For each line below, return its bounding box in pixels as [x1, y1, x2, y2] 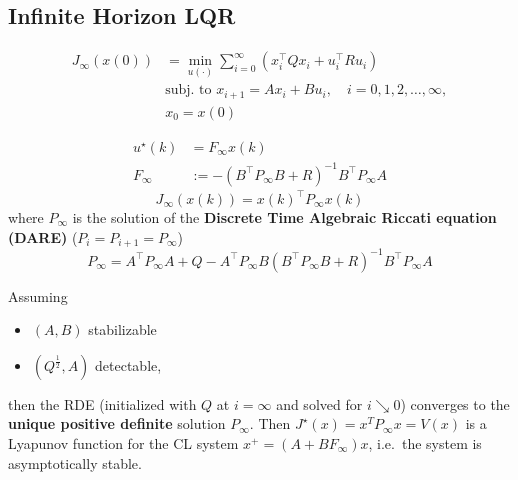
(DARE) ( [8, 226, 78, 247]
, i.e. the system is [368, 432, 482, 453]
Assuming [8, 285, 68, 306]
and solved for [276, 393, 363, 414]
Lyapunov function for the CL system [8, 432, 239, 453]
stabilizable [88, 319, 157, 340]
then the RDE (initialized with [8, 393, 197, 414]
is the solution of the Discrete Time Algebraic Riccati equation [72, 207, 497, 228]
